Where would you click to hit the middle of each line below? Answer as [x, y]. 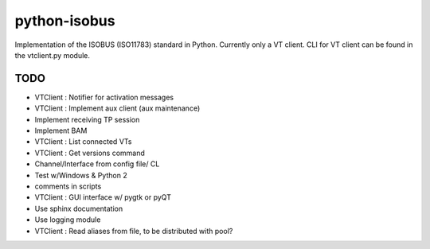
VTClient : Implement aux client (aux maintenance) [117, 108]
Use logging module [68, 220]
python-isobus [65, 21]
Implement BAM [61, 130]
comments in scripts [68, 186]
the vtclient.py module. [53, 55]
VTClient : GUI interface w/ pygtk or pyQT [103, 197]
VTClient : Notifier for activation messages [104, 97]
